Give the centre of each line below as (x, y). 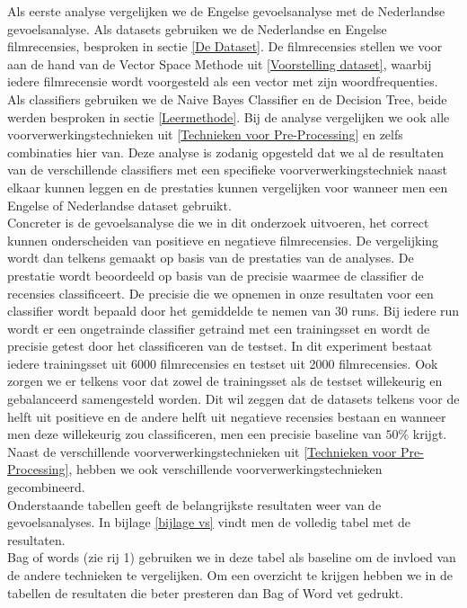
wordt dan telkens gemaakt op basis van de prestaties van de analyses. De (211, 258)
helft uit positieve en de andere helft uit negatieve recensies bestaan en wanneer (227, 416)
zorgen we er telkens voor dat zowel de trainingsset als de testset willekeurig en (225, 381)
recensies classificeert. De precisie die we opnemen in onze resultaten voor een (220, 293)
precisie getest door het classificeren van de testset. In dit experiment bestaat (220, 346)
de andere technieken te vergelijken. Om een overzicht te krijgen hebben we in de (230, 575)
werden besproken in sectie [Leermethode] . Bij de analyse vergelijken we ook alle (229, 116)
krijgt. (430, 434)
